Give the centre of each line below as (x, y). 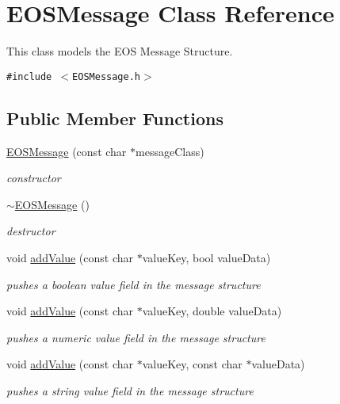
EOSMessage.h (106, 76)
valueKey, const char (192, 364)
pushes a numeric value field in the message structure (136, 337)
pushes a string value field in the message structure (130, 390)
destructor (31, 231)
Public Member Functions (115, 118)
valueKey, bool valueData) (206, 257)
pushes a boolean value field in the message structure (134, 284)
